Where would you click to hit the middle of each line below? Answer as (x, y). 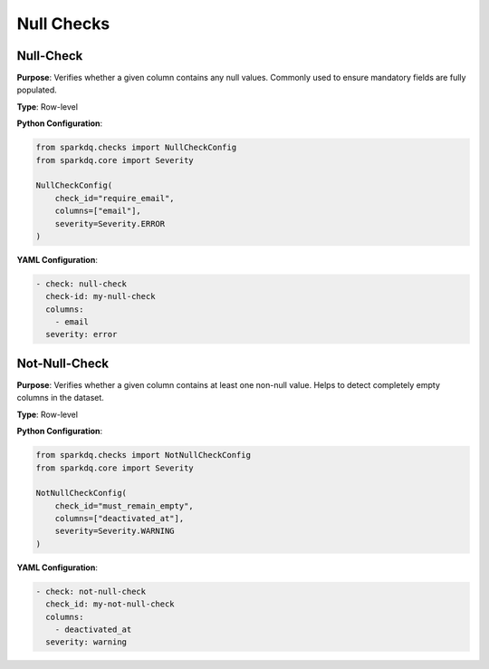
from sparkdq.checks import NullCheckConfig (136, 148)
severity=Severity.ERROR (110, 223)
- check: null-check (81, 284)
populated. (37, 90)
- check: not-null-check (91, 591)
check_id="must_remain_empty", (124, 506)
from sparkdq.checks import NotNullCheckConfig (143, 455)
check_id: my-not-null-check (110, 604)
